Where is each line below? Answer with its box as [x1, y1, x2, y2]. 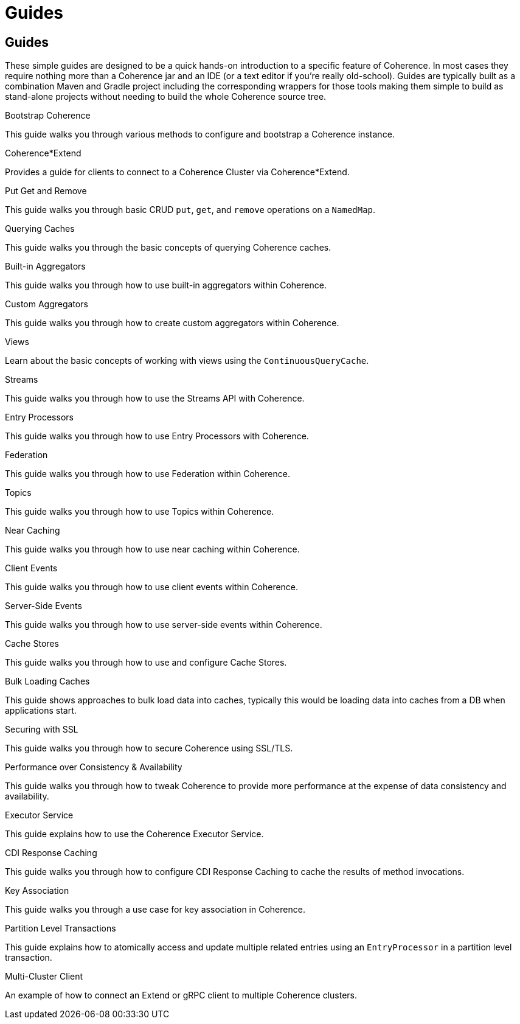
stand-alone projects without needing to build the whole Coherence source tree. [5, 91, 327, 102]
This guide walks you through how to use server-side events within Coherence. [5, 619, 322, 630]
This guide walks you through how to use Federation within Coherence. [5, 468, 290, 479]
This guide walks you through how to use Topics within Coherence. [5, 506, 274, 517]
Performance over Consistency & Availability [5, 762, 182, 773]
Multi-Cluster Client [5, 971, 83, 982]
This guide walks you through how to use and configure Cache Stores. [5, 657, 287, 668]
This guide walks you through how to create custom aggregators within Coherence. [5, 318, 339, 329]
